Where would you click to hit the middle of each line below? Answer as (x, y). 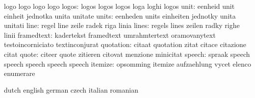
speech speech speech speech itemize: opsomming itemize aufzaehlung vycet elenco (127, 63)
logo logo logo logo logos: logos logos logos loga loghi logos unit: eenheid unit (119, 6)
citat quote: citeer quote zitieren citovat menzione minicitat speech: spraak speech (127, 54)
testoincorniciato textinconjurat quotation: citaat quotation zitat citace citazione (125, 44)
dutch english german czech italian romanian (71, 89)
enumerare (20, 73)
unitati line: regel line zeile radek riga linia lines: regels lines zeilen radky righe (122, 25)
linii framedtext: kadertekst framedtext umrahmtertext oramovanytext (110, 35)
